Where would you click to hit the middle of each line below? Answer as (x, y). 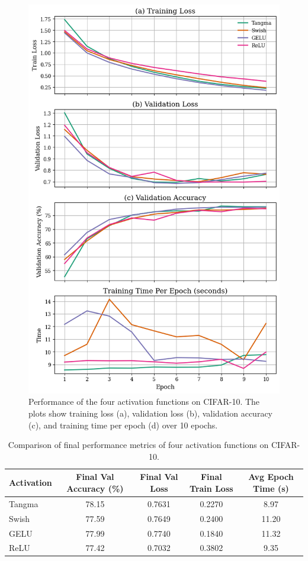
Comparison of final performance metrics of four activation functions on (138, 445)
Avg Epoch (271, 477)
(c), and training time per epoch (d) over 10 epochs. (123, 425)
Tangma (24, 503)
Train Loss (211, 488)
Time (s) (271, 488)
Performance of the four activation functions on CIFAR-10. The (144, 402)
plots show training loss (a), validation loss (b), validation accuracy (151, 413)
